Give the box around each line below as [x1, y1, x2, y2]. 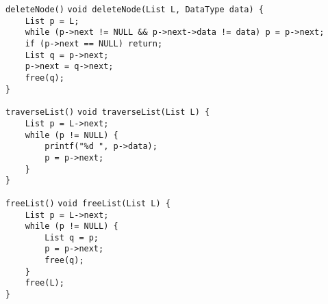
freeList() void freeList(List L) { [5, 198, 171, 208]
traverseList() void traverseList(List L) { [5, 107, 210, 118]
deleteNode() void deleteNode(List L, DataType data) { [5, 5, 264, 14]
